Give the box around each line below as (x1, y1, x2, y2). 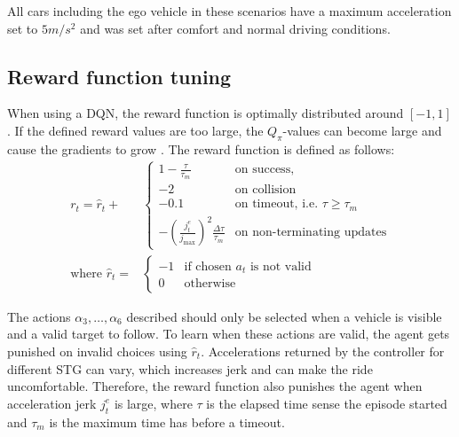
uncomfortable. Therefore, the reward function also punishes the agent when (7, 377, 423, 395)
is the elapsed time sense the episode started (206, 394, 447, 412)
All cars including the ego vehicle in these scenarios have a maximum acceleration (7, 2, 452, 20)
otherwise (184, 277, 236, 290)
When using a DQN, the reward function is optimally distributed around (7, 104, 404, 122)
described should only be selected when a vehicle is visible (126, 307, 442, 325)
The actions (7, 307, 71, 325)
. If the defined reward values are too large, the (7, 121, 264, 139)
